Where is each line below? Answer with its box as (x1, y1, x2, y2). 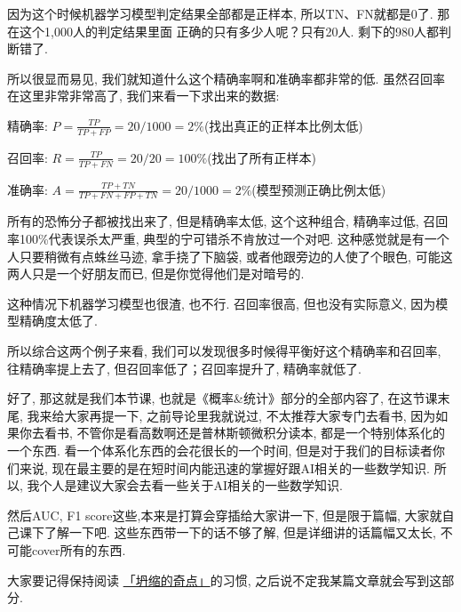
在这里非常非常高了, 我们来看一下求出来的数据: (7, 86, 280, 105)
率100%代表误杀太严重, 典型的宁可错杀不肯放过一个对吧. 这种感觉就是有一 (7, 229, 437, 248)
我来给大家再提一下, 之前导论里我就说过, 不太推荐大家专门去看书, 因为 (27, 406, 436, 424)
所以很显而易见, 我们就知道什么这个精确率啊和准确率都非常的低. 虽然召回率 (7, 68, 446, 87)
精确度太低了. (19, 311, 98, 330)
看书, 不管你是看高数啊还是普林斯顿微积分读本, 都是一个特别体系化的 (44, 423, 446, 442)
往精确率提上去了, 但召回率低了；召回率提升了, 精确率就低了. (7, 358, 362, 377)
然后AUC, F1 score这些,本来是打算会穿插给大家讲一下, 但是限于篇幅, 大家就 (7, 505, 442, 524)
